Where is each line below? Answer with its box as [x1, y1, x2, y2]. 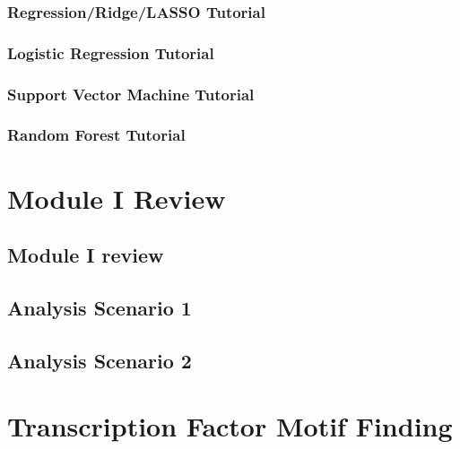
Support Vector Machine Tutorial [7, 82, 255, 105]
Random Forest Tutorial [7, 124, 186, 146]
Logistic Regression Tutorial [7, 41, 214, 64]
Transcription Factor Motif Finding [7, 408, 453, 445]
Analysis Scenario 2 [7, 346, 192, 374]
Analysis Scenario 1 [7, 293, 192, 321]
